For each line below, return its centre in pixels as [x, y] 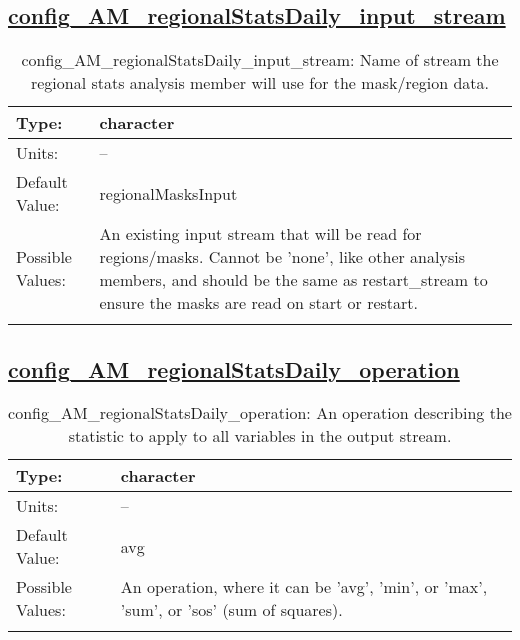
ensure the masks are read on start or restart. [259, 303]
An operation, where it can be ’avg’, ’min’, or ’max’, [304, 587]
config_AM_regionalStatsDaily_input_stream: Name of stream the [260, 60]
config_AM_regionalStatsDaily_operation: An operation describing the [260, 413]
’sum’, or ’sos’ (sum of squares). [231, 610]
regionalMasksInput [168, 193]
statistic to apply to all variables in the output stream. [260, 436]
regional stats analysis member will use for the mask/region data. [260, 83]
